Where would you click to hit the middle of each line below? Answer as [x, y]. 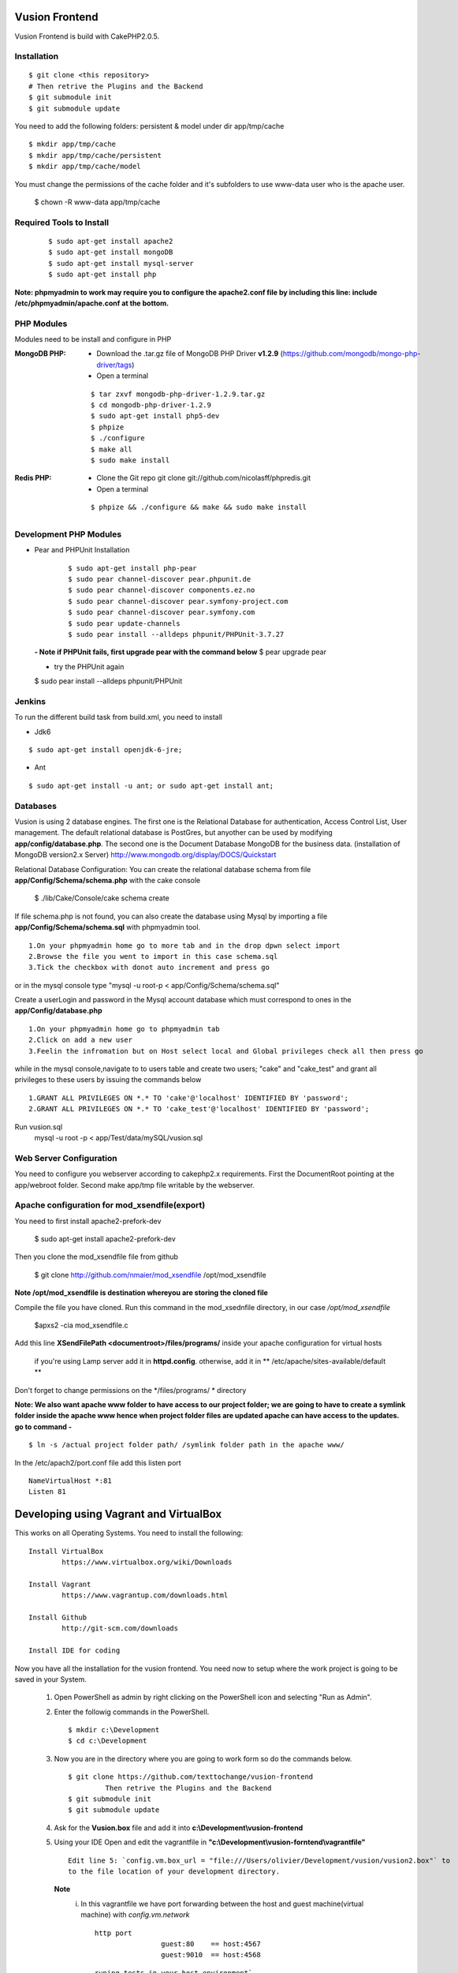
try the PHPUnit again [89, 666]
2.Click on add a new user [81, 1040]
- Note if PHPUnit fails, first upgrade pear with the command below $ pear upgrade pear [181, 652]
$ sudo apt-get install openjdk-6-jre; [106, 750]
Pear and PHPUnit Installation [82, 550]
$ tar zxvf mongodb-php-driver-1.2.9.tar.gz [178, 394]
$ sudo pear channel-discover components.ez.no [162, 590]
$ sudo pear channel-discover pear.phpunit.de [160, 579]
